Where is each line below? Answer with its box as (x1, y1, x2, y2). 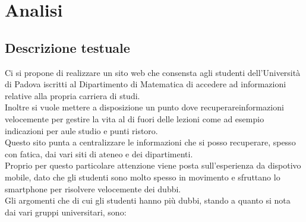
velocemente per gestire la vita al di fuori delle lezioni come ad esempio (5, 112, 264, 125)
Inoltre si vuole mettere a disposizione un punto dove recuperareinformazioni (5, 101, 284, 113)
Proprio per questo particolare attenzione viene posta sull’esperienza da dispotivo (5, 159, 301, 172)
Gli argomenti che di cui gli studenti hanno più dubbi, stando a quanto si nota (5, 194, 291, 207)
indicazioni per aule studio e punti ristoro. (5, 124, 158, 137)
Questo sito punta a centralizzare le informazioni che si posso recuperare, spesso (5, 136, 296, 148)
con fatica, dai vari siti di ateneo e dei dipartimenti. (5, 147, 193, 160)
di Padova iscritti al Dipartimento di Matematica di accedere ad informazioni (5, 78, 286, 90)
